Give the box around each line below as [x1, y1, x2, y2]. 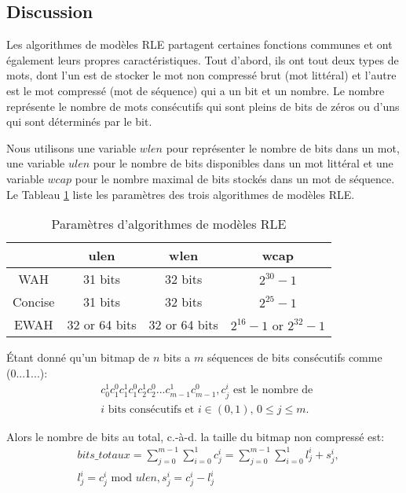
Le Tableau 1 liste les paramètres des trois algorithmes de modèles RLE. [6, 186, 355, 202]
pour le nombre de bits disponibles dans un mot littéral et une [93, 155, 393, 171]
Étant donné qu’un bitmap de [6, 349, 150, 366]
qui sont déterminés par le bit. [6, 113, 152, 130]
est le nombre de [233, 384, 313, 396]
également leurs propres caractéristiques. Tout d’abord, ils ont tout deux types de [6, 51, 399, 68]
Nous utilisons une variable [6, 139, 137, 156]
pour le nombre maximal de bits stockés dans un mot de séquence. [75, 170, 395, 186]
